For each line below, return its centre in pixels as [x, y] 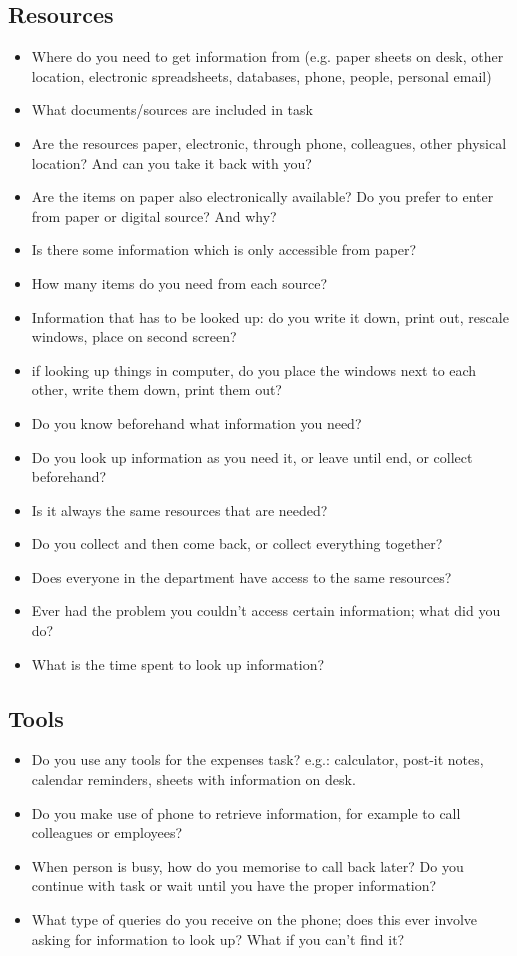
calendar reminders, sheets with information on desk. [193, 779]
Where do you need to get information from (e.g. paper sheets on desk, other [267, 56]
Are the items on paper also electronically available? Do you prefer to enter [262, 196]
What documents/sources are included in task [172, 109]
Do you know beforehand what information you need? [196, 422]
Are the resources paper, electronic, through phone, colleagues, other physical [269, 142]
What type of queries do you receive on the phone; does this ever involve [254, 919]
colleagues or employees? [107, 832]
